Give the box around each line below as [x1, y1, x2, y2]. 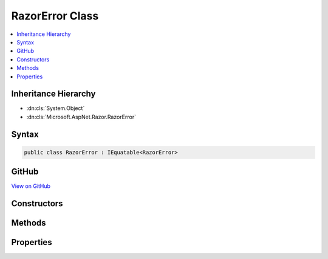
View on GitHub [11, 182, 51, 190]
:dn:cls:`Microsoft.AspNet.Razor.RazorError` [26, 113, 137, 120]
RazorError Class [11, 9, 99, 22]
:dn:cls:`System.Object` [26, 105, 85, 112]
